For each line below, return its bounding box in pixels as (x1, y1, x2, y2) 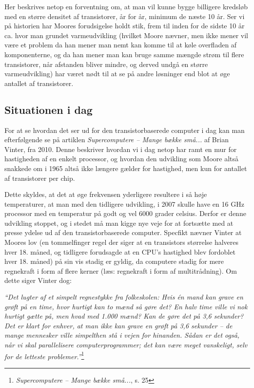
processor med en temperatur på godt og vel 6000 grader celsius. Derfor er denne (4, 208, 246, 218)
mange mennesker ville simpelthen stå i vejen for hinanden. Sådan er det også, (4, 330, 240, 340)
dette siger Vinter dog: (4, 275, 72, 285)
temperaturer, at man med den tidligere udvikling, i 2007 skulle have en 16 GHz (4, 198, 244, 209)
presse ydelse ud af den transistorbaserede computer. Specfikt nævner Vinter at (4, 227, 242, 237)
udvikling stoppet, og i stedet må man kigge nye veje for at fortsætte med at (4, 217, 234, 228)
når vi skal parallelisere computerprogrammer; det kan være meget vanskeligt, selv (4, 340, 248, 350)
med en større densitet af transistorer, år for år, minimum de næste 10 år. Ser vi (4, 11, 245, 21)
